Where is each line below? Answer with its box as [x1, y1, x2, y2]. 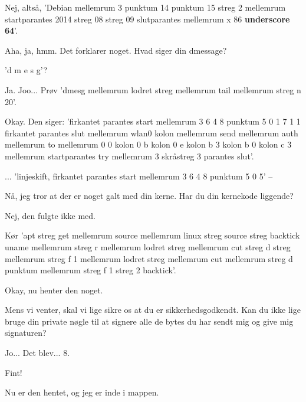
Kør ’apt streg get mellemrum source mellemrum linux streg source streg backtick [5, 229, 300, 241]
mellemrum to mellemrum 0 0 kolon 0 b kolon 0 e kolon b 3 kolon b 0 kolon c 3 [5, 138, 292, 151]
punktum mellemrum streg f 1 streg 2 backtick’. [5, 264, 176, 276]
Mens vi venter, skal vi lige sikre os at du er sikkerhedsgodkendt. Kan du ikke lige [5, 303, 301, 316]
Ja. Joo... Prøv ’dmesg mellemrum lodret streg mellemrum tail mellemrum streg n [5, 83, 301, 96]
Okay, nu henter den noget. [5, 283, 103, 296]
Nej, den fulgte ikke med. [5, 209, 96, 221]
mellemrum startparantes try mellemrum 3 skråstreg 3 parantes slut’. [5, 149, 254, 162]
